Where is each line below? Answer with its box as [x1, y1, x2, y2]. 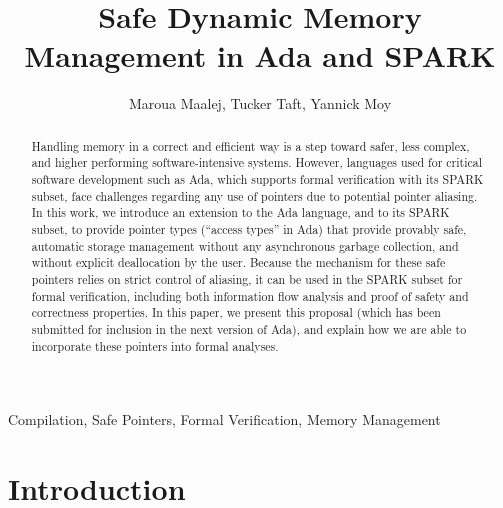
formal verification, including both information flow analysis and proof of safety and [31, 287, 469, 304]
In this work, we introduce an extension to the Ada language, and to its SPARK [31, 204, 450, 221]
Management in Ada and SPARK [24, 35, 496, 76]
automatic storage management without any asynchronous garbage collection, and [31, 237, 459, 254]
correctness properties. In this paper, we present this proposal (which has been [31, 304, 441, 321]
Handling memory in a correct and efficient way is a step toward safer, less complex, [31, 137, 470, 154]
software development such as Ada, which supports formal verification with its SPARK [31, 171, 484, 188]
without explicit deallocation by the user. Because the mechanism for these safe [31, 254, 446, 271]
